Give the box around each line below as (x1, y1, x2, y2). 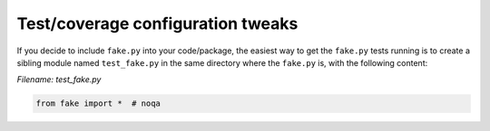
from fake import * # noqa (35, 98, 161, 108)
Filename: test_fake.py (16, 74, 102, 85)
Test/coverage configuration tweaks (16, 14, 299, 33)
